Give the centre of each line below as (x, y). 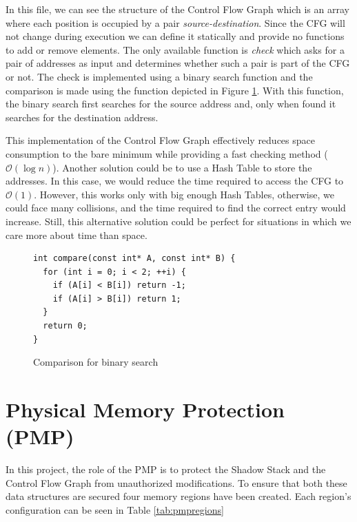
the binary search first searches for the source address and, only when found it (171, 104)
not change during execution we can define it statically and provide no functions (175, 36)
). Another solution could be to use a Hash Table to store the (182, 167)
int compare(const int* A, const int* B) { (134, 259)
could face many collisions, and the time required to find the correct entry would (176, 208)
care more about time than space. (76, 234)
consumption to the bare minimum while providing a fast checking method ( (167, 153)
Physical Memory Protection (145, 409)
